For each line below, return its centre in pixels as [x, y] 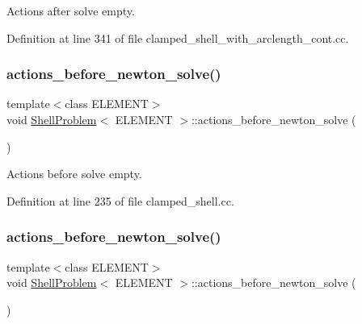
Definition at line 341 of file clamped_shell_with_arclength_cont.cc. [178, 37]
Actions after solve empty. [71, 10]
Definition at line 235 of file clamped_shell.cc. [120, 200]
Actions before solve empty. [74, 174]
